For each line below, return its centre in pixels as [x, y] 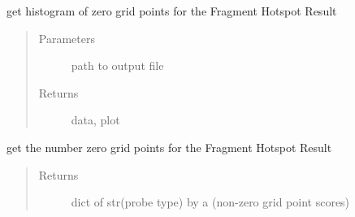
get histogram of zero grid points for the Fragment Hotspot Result [172, 11]
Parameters [67, 38]
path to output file [117, 65]
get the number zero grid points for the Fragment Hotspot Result [169, 147]
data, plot [95, 120]
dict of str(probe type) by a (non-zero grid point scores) [210, 202]
